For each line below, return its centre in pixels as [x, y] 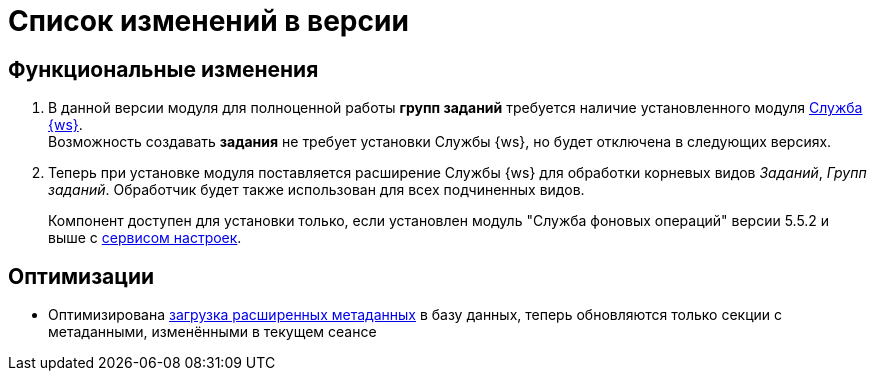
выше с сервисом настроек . [145, 238]
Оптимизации [81, 276]
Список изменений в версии [208, 21]
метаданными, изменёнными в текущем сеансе [212, 332]
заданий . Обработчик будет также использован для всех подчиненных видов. [316, 190]
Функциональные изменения [163, 69]
